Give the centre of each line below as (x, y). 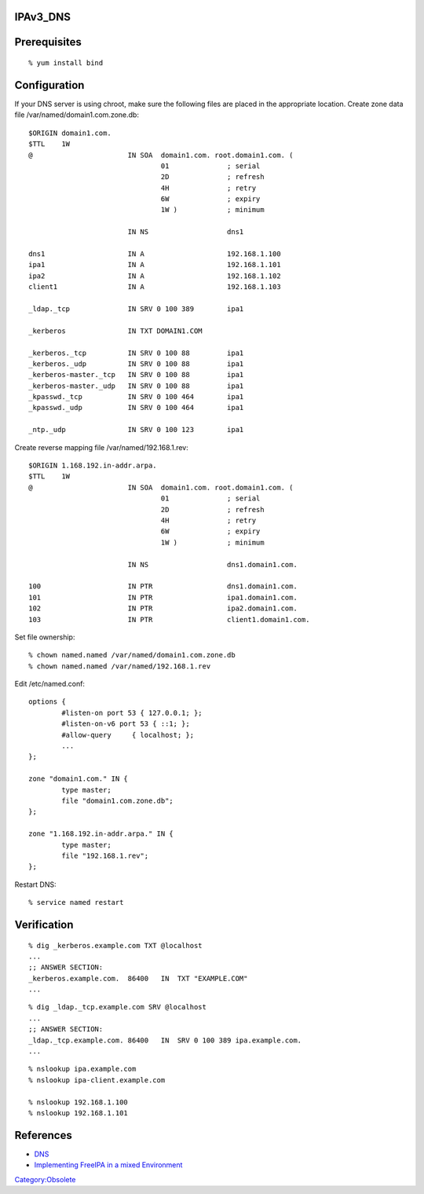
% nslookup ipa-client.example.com (97, 1080)
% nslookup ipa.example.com (82, 1069)
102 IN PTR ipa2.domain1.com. (163, 608)
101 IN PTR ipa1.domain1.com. (163, 597)
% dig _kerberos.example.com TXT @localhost (116, 945)
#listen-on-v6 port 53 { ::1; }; (126, 724)
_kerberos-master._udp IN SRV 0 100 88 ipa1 (136, 386)
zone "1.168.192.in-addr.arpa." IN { (101, 834)
